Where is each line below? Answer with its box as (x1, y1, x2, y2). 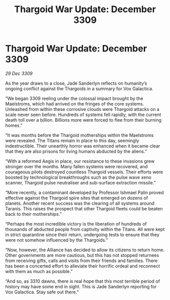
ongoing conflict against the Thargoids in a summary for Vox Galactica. (5, 85, 153, 92)
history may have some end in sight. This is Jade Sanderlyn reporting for (5, 283, 157, 289)
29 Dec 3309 (5, 70, 33, 77)
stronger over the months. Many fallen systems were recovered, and (5, 163, 148, 169)
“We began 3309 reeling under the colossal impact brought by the (5, 95, 143, 101)
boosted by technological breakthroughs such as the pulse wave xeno (5, 174, 152, 180)
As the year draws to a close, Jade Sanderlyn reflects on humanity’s (5, 80, 148, 86)
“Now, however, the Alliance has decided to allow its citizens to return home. (5, 247, 165, 253)
